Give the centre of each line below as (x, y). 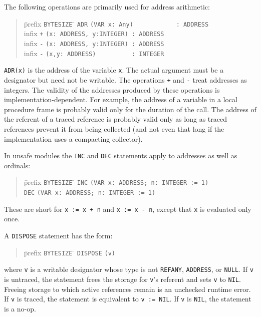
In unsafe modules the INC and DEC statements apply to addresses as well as (121, 155)
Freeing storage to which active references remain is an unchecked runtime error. (127, 289)
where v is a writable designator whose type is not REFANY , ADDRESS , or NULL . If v (129, 269)
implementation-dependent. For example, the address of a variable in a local (121, 99)
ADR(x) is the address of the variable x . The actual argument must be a (114, 70)
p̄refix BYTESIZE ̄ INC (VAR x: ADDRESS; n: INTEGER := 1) (116, 182)
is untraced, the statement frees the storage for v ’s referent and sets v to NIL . (122, 279)
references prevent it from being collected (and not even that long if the (114, 128)
